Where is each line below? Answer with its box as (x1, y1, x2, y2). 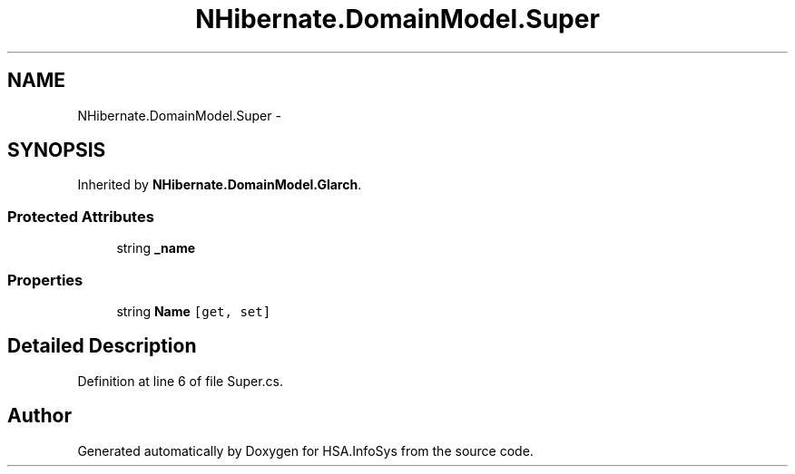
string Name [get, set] (116, 303, 271, 319)
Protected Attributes (7, 207, 154, 226)
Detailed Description (7, 334, 197, 358)
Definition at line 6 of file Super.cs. (77, 372, 284, 389)
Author (7, 404, 72, 428)
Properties (7, 270, 83, 289)
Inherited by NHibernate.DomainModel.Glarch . (77, 177, 362, 193)
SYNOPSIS (7, 139, 106, 162)
